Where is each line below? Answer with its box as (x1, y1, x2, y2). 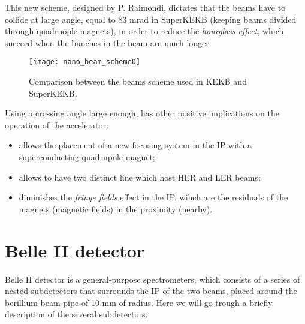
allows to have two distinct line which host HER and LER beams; (19, 170, 261, 183)
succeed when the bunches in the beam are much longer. (5, 36, 212, 49)
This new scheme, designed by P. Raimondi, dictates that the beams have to (5, 1, 286, 13)
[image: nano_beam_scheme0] (29, 58, 141, 67)
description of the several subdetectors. (5, 308, 148, 320)
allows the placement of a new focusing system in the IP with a (19, 139, 252, 151)
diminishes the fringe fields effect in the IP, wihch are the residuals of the (19, 191, 288, 203)
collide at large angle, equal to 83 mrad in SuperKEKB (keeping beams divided (5, 13, 297, 25)
